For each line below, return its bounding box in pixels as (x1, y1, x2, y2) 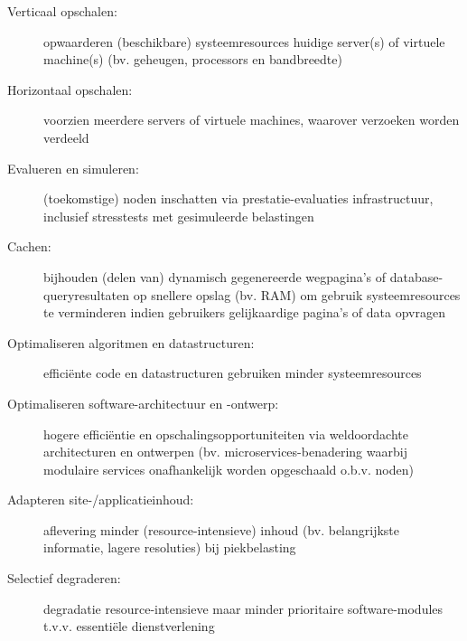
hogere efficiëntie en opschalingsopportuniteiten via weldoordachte (43, 424, 408, 443)
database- (389, 267, 444, 286)
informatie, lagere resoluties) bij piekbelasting (43, 538, 296, 557)
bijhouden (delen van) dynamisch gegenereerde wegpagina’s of (43, 267, 387, 286)
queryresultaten (43, 285, 130, 304)
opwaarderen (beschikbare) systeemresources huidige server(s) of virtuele (43, 32, 445, 51)
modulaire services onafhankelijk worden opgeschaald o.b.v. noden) (43, 459, 414, 478)
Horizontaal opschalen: (7, 80, 133, 99)
